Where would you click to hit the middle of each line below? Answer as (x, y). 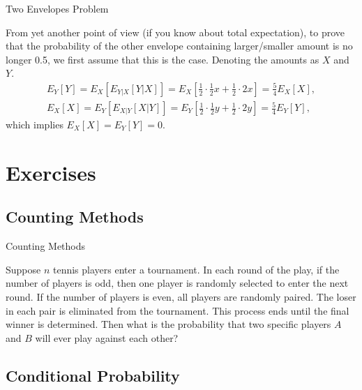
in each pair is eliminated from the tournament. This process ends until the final (178, 310)
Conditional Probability (93, 375)
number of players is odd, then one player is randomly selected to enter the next (177, 283)
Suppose (23, 269)
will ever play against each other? (107, 337)
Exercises (51, 172)
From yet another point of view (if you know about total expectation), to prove (175, 32)
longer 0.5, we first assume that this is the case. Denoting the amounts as (163, 59)
